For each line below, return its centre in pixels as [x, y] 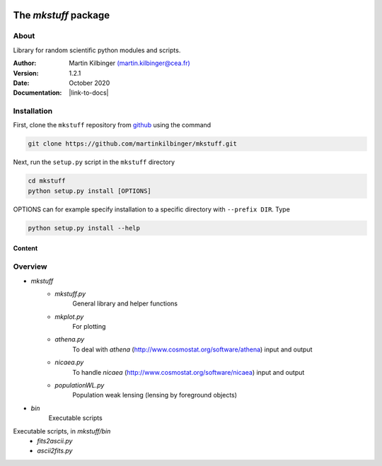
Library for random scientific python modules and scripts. [97, 50]
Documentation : [37, 93]
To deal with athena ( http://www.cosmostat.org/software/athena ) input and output [192, 349]
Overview [30, 267]
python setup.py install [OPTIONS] [89, 191]
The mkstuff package [61, 15]
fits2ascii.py [55, 441]
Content [25, 248]
